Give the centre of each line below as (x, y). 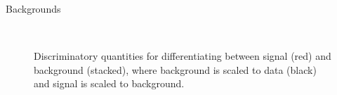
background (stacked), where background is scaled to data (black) (175, 69)
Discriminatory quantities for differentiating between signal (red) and (183, 56)
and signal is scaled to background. (109, 83)
